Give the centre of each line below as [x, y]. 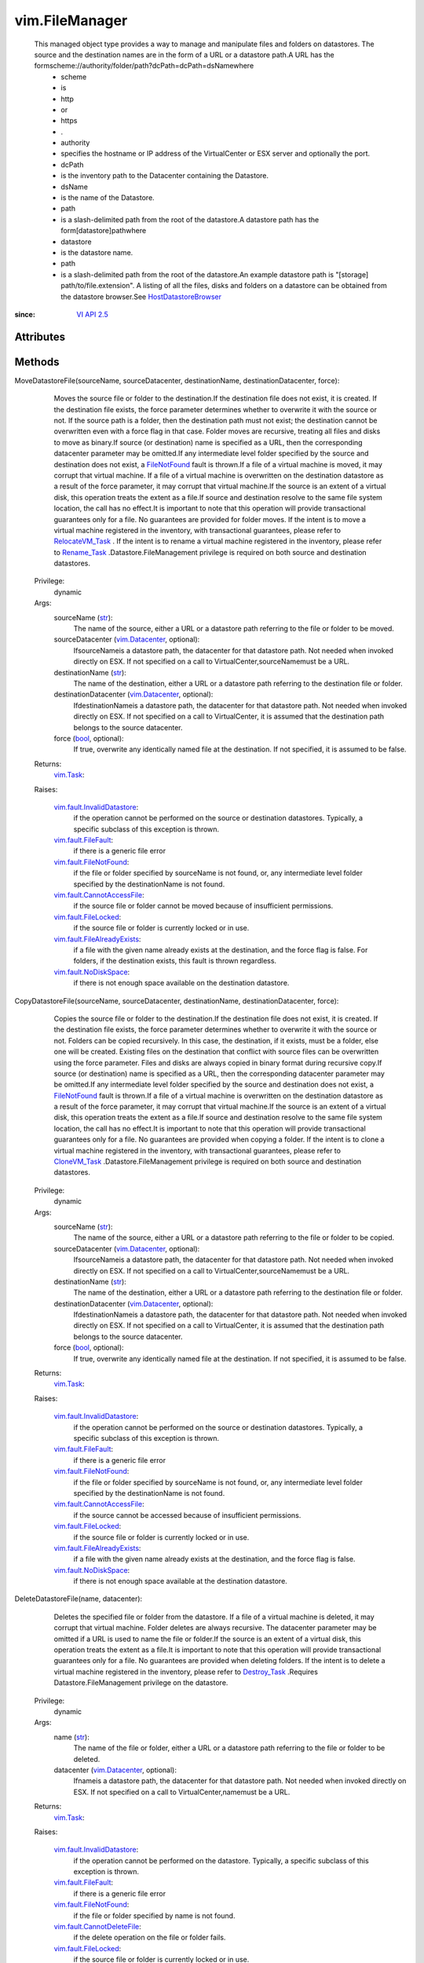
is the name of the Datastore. [108, 198]
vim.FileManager [71, 20]
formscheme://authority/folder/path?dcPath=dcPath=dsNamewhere [144, 66]
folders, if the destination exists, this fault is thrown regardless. [175, 961]
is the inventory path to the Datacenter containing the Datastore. [165, 176]
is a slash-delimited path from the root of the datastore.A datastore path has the [190, 219]
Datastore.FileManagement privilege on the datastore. [141, 1683]
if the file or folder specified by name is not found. [154, 1915]
